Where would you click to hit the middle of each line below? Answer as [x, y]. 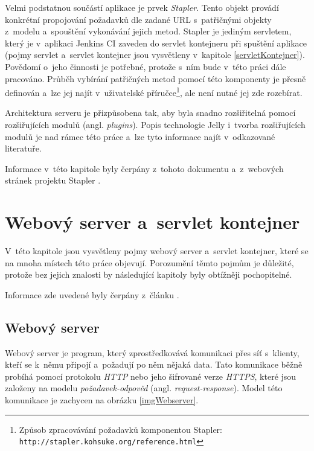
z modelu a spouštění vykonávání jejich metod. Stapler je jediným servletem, [148, 31]
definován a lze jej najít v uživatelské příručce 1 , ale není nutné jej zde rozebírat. [154, 91]
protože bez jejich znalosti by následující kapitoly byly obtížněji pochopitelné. [149, 274]
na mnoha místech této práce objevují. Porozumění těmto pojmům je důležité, [149, 262]
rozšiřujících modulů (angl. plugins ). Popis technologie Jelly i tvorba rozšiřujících [155, 124]
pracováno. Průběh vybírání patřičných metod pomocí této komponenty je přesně [155, 78]
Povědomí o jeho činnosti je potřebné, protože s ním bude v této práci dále [146, 66]
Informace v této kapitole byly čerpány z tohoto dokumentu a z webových [144, 168]
